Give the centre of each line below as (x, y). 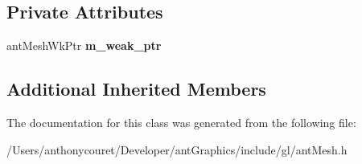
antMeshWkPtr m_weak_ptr (84, 45)
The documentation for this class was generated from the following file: (181, 122)
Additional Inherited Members (136, 89)
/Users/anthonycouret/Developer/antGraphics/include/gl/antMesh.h (177, 149)
